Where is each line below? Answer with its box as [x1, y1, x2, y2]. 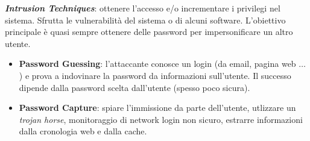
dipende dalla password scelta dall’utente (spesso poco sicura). [19, 81, 250, 93]
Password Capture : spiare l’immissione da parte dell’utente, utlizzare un [19, 101, 296, 114]
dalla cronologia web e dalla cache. [19, 125, 147, 137]
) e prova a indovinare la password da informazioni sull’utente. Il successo [19, 69, 291, 81]
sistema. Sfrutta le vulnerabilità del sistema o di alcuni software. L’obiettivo [5, 13, 286, 26]
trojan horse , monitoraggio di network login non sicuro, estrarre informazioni [19, 113, 303, 125]
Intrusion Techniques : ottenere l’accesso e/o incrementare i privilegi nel [5, 2, 280, 14]
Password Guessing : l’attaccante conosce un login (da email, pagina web [19, 57, 296, 70]
